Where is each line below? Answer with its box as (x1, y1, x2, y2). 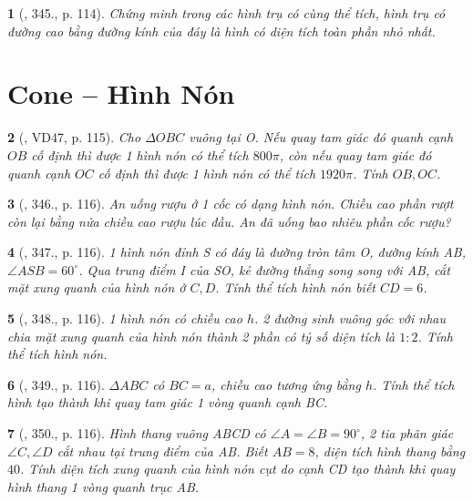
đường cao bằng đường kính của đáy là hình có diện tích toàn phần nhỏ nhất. (7, 21, 436, 40)
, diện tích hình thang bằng (314, 441, 466, 460)
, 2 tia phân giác (360, 424, 454, 443)
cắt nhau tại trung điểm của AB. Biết (57, 441, 268, 460)
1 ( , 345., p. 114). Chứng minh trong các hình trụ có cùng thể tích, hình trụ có (7, 4, 446, 22)
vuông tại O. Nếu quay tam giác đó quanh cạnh (189, 128, 454, 147)
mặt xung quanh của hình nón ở (7, 278, 186, 297)
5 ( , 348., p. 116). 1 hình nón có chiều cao (7, 309, 242, 328)
